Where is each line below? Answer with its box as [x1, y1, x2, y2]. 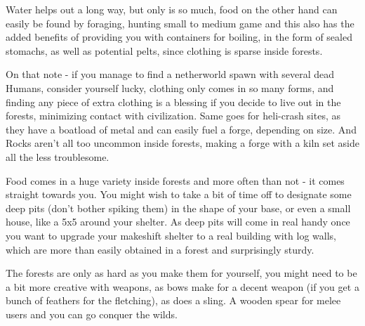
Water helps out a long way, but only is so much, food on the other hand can [6, 2, 338, 16]
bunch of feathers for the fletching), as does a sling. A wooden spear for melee [6, 293, 341, 308]
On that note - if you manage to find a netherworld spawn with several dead [6, 67, 335, 81]
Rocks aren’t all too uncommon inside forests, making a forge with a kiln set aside [6, 136, 359, 150]
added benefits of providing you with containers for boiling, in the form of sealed [6, 30, 352, 44]
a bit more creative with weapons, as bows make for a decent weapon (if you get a [6, 279, 359, 294]
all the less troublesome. [6, 149, 109, 164]
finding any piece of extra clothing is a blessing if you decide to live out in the [6, 94, 341, 109]
